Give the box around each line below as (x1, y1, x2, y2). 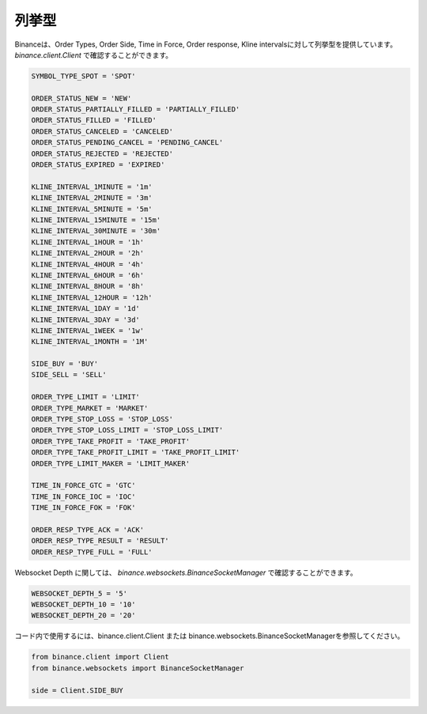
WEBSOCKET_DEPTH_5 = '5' (31, 589, 128, 598)
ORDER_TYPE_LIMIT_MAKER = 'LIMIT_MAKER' (31, 459, 190, 468)
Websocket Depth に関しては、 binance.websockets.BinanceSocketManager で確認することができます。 (14, 568, 357, 577)
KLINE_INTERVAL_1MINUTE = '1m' (31, 182, 153, 191)
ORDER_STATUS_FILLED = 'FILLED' (31, 115, 157, 125)
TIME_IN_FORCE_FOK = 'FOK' (31, 503, 136, 512)
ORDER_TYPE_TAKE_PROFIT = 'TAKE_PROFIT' (31, 436, 190, 446)
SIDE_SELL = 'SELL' (31, 370, 107, 380)
